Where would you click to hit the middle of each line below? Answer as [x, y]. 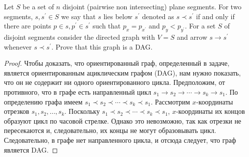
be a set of [38, 6]
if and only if [215, 16]
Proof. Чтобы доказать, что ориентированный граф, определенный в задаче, [117, 63]
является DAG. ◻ [31, 149]
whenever [18, 46]
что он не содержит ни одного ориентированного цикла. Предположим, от [114, 82]
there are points [28, 26]
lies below [118, 16]
